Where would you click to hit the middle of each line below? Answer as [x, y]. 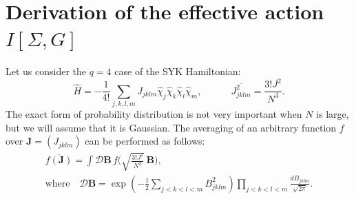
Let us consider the [46, 71]
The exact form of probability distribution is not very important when [154, 114]
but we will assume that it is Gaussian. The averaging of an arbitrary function [171, 127]
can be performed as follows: [145, 141]
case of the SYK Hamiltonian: [178, 71]
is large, [333, 114]
